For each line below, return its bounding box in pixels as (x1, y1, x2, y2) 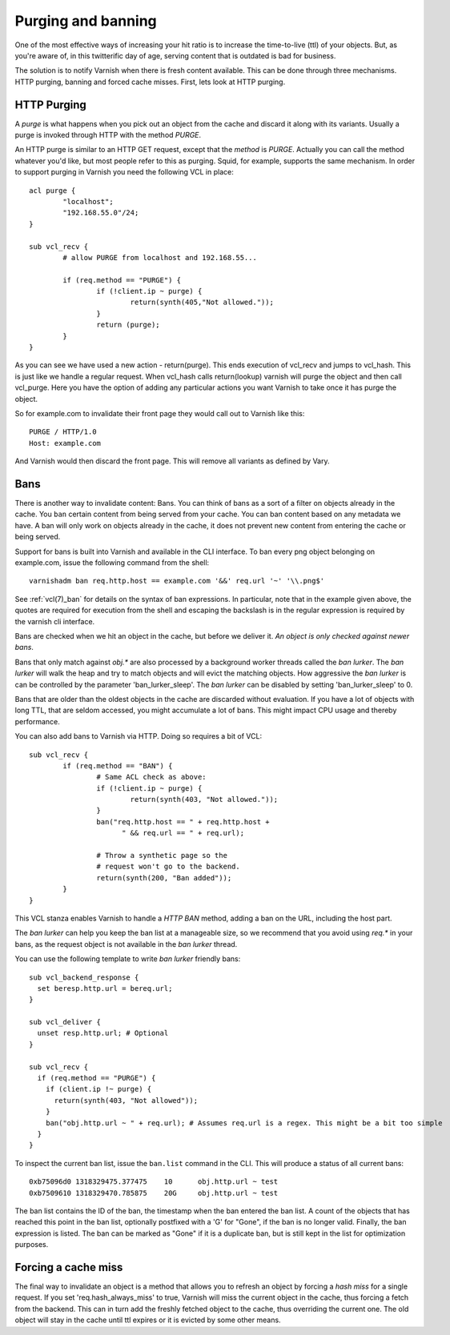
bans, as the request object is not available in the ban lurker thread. (14, 939, 238, 948)
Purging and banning (14, 12, 158, 30)
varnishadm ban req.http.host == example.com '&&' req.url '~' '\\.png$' (29, 576, 325, 586)
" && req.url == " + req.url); (121, 828, 244, 838)
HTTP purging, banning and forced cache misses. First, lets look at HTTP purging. (14, 77, 286, 86)
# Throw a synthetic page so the (96, 851, 228, 860)
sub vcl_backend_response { (29, 972, 139, 982)
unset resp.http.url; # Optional (37, 1028, 169, 1038)
